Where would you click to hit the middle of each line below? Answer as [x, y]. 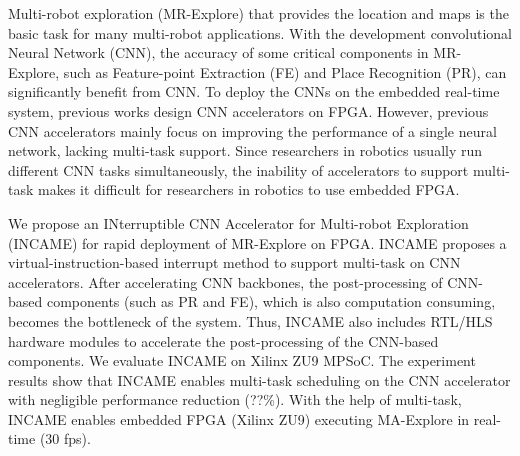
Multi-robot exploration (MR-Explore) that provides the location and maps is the [258, 13]
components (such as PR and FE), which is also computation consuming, [271, 301]
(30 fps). [65, 438]
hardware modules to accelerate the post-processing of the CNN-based [223, 340]
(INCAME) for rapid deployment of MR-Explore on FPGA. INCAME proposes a [257, 242]
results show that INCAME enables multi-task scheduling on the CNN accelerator [259, 379]
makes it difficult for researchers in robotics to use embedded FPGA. [249, 189]
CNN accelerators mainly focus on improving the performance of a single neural [252, 130]
